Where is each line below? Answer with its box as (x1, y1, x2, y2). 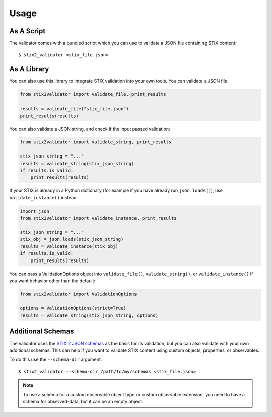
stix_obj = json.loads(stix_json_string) (20, 236, 124, 242)
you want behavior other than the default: (9, 278, 96, 284)
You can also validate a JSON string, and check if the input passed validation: (9, 126, 170, 132)
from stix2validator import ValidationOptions (20, 291, 137, 297)
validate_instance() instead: (9, 194, 78, 200)
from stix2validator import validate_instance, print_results (20, 215, 177, 221)
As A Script (9, 27, 46, 35)
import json (20, 208, 50, 214)
